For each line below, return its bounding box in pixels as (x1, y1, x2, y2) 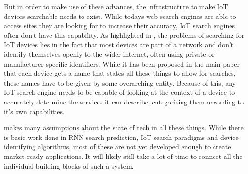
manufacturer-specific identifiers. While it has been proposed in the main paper (4, 58, 240, 69)
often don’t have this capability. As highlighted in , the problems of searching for (4, 30, 245, 40)
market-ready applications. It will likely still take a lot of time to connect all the (4, 151, 243, 161)
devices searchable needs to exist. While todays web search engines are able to (4, 11, 236, 21)
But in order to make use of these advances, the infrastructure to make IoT (4, 1, 228, 11)
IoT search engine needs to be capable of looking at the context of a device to (4, 87, 235, 97)
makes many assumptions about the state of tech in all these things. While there (4, 122, 244, 133)
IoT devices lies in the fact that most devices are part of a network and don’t (4, 39, 234, 50)
